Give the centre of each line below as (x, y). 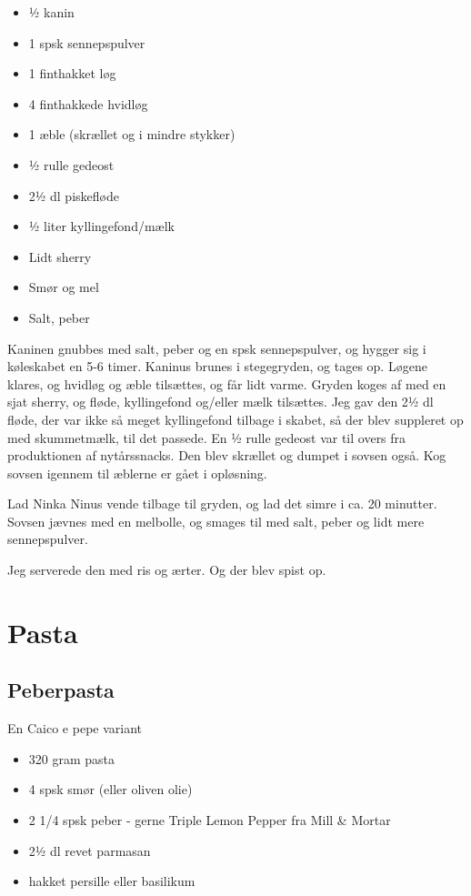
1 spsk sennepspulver (87, 42)
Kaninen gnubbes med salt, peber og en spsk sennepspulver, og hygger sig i (217, 348)
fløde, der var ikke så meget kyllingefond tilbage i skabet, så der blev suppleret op (235, 419)
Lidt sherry (60, 256)
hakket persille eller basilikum (112, 881)
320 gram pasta (72, 758)
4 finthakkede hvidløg (88, 103)
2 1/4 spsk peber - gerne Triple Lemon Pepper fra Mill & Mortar (210, 820)
